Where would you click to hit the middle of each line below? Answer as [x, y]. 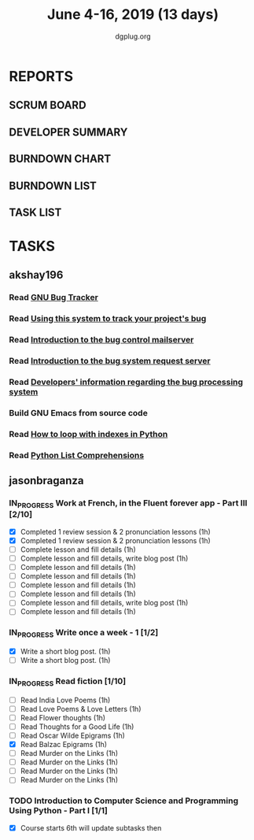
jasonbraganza [47, 481]
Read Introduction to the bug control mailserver [101, 340]
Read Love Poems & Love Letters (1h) [81, 709]
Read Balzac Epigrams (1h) [64, 744]
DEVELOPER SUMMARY [68, 132]
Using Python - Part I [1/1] [59, 811]
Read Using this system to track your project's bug [108, 319]
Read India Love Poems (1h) [65, 700]
